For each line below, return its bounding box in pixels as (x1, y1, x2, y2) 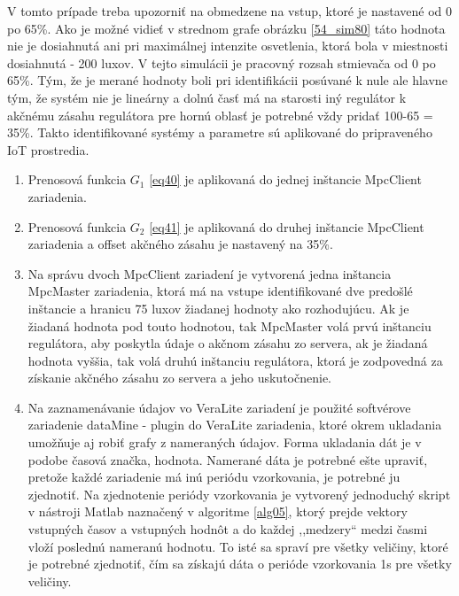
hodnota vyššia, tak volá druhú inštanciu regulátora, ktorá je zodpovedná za (27, 351, 443, 369)
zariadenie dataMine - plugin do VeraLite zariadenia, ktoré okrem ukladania (27, 415, 442, 434)
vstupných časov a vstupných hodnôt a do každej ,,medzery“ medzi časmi (27, 520, 428, 538)
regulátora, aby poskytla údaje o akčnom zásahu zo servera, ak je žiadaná (27, 334, 428, 352)
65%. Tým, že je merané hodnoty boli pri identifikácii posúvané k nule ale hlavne (7, 71, 447, 89)
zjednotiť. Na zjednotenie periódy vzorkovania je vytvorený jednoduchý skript (27, 484, 451, 503)
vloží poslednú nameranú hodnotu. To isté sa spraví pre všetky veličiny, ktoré (27, 537, 448, 555)
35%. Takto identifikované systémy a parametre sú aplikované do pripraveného (7, 123, 432, 142)
